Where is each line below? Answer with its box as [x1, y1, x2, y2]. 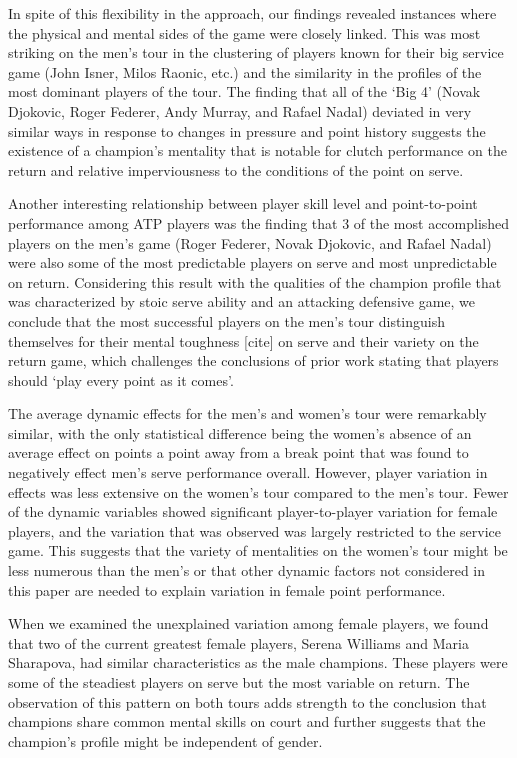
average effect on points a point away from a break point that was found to [8, 442, 469, 463]
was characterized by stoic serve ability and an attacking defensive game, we [8, 291, 476, 312]
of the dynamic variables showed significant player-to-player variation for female [8, 501, 498, 522]
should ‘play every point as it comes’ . [8, 369, 234, 390]
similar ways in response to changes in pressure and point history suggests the [8, 120, 486, 141]
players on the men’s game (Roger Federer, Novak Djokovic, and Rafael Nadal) [8, 232, 492, 253]
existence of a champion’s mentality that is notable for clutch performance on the [8, 140, 507, 161]
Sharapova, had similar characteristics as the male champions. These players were [8, 652, 508, 673]
